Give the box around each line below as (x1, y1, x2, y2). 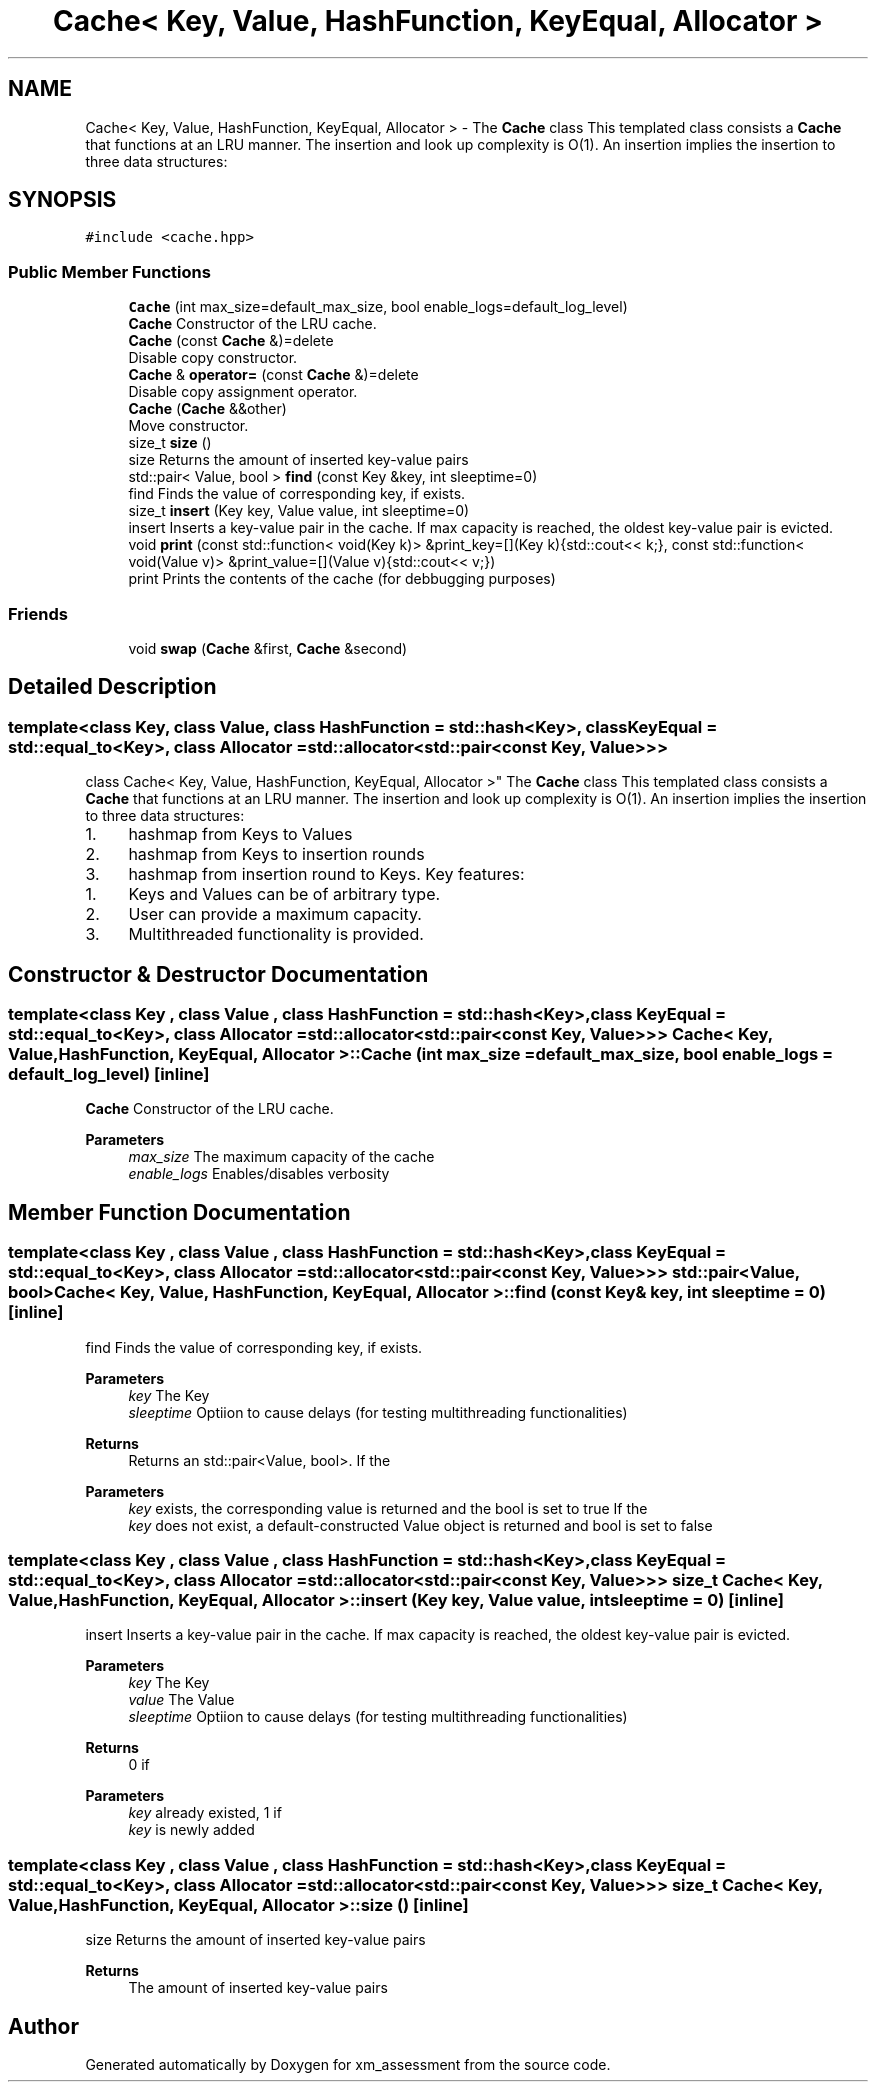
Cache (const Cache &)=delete (128, 332, 334, 350)
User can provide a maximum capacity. (128, 904, 422, 925)
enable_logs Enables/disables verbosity (128, 1165, 390, 1183)
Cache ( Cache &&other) (128, 400, 287, 418)
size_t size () (128, 434, 212, 452)
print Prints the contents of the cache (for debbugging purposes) (128, 570, 556, 588)
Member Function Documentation (8, 1199, 351, 1225)
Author (8, 2013, 79, 2039)
